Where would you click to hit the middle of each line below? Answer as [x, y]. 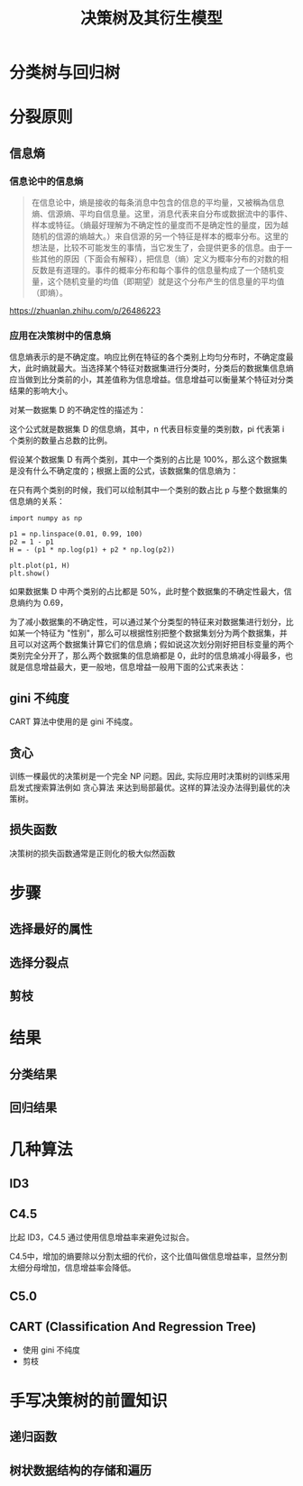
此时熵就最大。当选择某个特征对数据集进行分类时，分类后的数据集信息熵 [159, 368]
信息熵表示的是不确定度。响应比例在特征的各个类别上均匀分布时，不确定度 [147, 357]
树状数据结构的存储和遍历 [80, 1470]
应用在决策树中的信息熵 [60, 335]
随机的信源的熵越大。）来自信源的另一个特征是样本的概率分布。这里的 [160, 236]
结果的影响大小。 [41, 391]
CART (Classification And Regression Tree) [133, 1327]
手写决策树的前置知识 [89, 1401]
